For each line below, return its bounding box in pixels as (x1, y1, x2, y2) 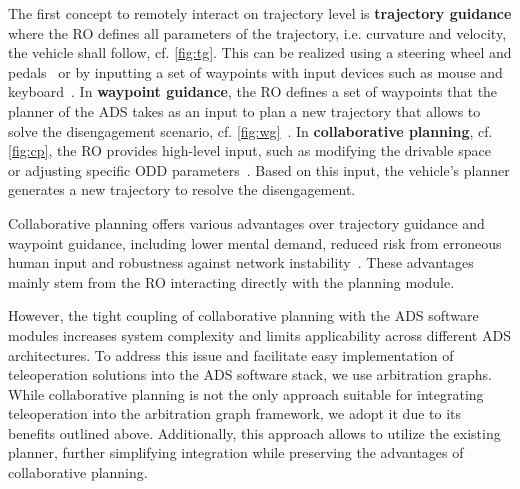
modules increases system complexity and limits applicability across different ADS (8, 324, 511, 345)
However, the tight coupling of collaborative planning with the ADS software (8, 305, 479, 326)
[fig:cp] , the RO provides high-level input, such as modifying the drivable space (8, 140, 491, 161)
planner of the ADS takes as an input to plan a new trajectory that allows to (8, 100, 481, 121)
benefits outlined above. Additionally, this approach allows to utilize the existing (8, 422, 501, 443)
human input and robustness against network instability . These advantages (8, 252, 474, 273)
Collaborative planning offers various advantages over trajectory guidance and (8, 212, 485, 233)
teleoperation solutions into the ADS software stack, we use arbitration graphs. (8, 364, 492, 385)
